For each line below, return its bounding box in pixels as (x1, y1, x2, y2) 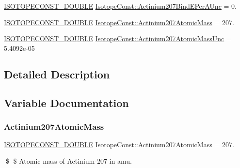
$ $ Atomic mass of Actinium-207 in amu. (5, 155, 132, 166)
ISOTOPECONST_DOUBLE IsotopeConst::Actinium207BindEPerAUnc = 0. (4, 1, 237, 11)
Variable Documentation (4, 95, 129, 110)
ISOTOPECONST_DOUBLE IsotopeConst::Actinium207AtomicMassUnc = (4, 33, 232, 44)
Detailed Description (4, 66, 110, 81)
